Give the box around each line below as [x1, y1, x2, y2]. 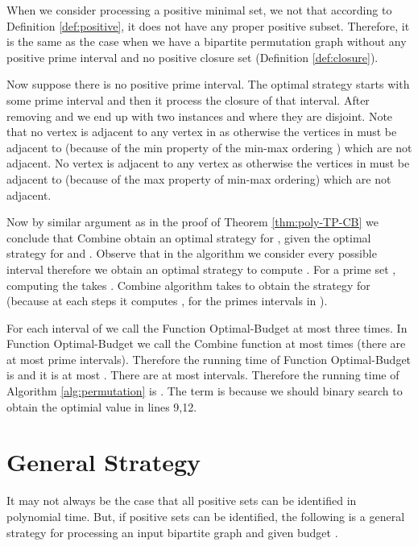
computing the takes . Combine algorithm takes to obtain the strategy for [6, 276, 370, 293]
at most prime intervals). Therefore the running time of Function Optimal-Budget [6, 350, 412, 367]
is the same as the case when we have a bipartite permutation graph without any [6, 33, 407, 50]
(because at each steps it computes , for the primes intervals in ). [6, 292, 328, 309]
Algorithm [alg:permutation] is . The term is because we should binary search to [6, 383, 403, 399]
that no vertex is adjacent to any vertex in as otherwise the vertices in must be [6, 123, 397, 140]
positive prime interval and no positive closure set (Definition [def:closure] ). [6, 48, 379, 65]
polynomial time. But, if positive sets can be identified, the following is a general [6, 507, 405, 524]
